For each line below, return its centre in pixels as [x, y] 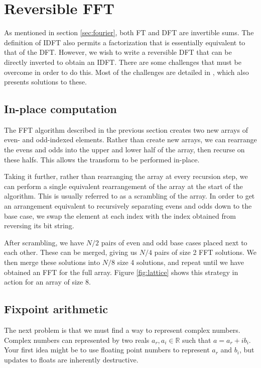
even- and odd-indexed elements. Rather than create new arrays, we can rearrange [130, 140]
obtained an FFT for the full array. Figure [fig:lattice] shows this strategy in [121, 272]
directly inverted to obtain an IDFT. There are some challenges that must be [123, 62]
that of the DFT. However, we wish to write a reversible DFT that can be [118, 52]
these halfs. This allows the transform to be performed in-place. [102, 159]
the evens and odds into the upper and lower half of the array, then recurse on [124, 150]
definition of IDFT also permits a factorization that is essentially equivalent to [125, 42]
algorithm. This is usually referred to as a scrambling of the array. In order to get [129, 196]
